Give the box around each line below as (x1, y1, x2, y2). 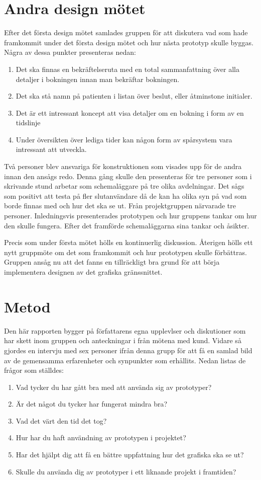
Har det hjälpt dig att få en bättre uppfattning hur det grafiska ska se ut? (16, 449, 244, 460)
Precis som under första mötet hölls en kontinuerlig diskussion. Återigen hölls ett (4, 237, 253, 248)
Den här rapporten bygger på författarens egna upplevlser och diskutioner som (4, 325, 246, 336)
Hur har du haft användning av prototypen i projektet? (16, 432, 186, 443)
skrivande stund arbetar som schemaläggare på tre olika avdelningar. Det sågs (4, 181, 244, 191)
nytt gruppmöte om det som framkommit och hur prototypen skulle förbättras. (4, 247, 247, 257)
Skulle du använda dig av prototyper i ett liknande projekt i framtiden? (16, 466, 236, 476)
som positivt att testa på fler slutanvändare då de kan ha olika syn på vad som (4, 190, 247, 201)
